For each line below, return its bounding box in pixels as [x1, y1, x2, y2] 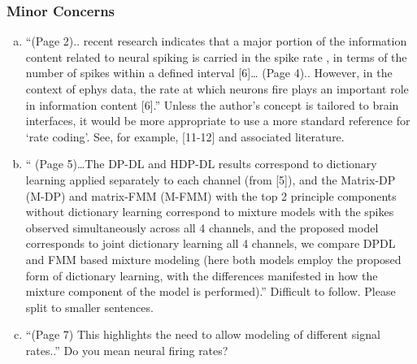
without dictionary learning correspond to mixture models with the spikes [25, 203, 394, 220]
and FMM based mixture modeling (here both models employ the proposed [25, 250, 402, 267]
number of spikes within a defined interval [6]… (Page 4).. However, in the [25, 64, 393, 81]
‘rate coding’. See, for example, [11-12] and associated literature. [25, 128, 345, 145]
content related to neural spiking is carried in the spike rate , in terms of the [25, 48, 407, 65]
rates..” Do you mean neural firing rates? [25, 341, 228, 358]
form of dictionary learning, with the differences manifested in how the [25, 266, 378, 284]
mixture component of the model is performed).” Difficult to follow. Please [25, 283, 396, 300]
